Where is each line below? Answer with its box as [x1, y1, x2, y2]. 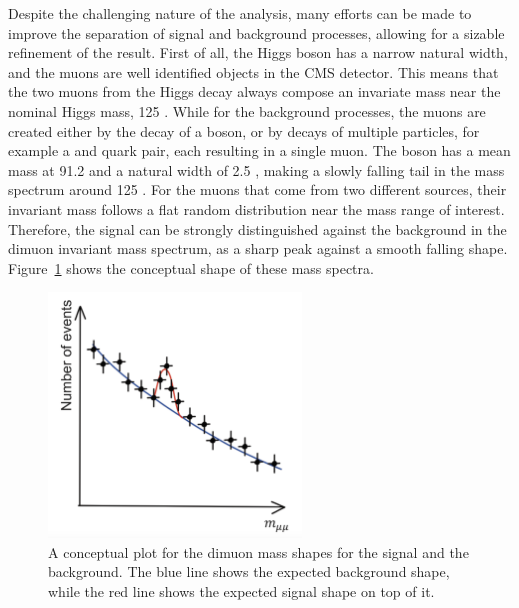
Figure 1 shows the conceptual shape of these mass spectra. [8, 257, 374, 278]
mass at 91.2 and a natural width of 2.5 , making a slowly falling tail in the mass [8, 159, 505, 180]
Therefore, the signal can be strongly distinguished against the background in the [8, 218, 507, 239]
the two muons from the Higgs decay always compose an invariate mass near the [8, 81, 501, 102]
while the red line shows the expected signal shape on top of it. [48, 580, 435, 601]
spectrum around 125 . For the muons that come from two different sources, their [8, 179, 507, 200]
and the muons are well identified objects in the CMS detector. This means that [8, 61, 499, 82]
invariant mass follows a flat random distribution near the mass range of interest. [8, 198, 505, 219]
